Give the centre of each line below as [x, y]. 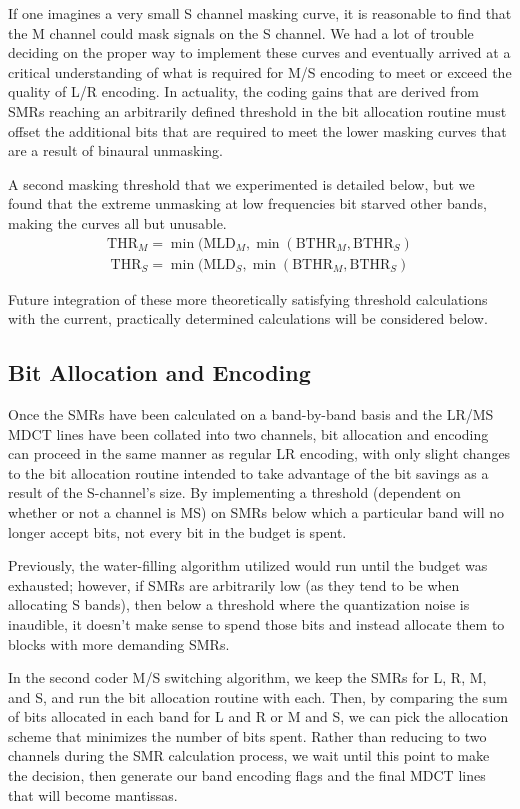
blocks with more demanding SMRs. [119, 643]
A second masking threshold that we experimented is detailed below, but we [241, 183]
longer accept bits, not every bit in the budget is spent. [177, 531]
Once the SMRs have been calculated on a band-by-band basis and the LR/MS [251, 413]
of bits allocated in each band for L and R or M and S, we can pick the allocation [258, 716]
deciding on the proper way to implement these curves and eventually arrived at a [259, 52]
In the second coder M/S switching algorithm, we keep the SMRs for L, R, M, [247, 677]
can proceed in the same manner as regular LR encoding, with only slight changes [259, 453]
